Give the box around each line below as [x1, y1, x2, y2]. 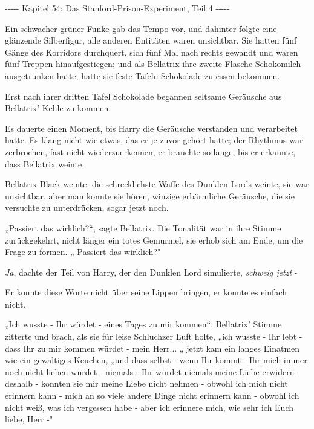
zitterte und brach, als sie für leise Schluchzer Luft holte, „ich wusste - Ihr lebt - [5, 330, 303, 343]
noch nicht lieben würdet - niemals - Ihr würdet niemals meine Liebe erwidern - [5, 365, 300, 378]
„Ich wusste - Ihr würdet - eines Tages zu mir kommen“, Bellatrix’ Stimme [5, 318, 282, 331]
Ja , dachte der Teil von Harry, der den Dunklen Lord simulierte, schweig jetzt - [5, 265, 298, 278]
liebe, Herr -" [5, 413, 53, 425]
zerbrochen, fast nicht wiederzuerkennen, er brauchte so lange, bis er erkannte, [5, 145, 296, 158]
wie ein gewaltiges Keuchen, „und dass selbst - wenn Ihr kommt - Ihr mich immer [5, 353, 307, 366]
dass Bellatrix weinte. [5, 157, 85, 170]
